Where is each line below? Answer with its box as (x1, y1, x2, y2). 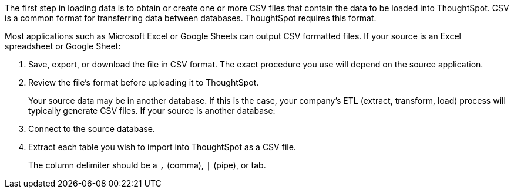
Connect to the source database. (28, 124, 155, 134)
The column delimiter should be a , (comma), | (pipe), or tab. (28, 160, 266, 170)
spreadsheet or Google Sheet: (5, 41, 121, 51)
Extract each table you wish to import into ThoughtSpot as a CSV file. (28, 142, 296, 152)
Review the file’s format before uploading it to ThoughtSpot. (28, 77, 259, 87)
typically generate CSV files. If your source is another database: (28, 106, 276, 116)
